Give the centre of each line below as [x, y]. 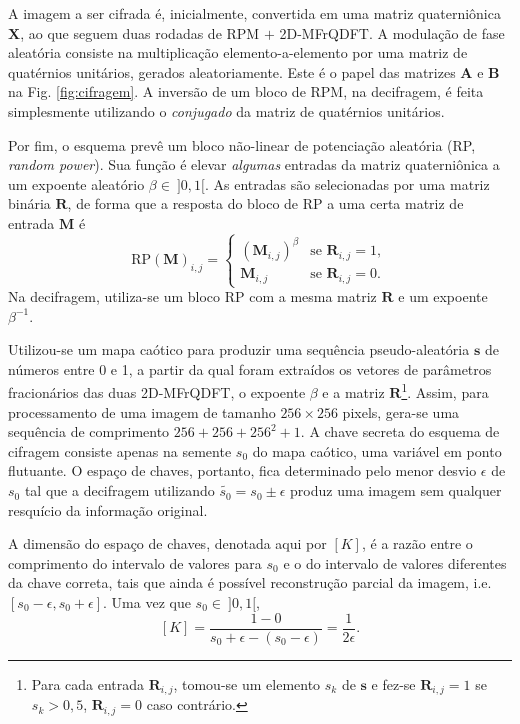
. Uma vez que [147, 602]
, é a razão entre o [417, 543]
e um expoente [443, 296]
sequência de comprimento [89, 431]
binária [29, 203]
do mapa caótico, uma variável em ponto [377, 450]
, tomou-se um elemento [247, 683]
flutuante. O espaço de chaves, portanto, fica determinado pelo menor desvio [242, 470]
